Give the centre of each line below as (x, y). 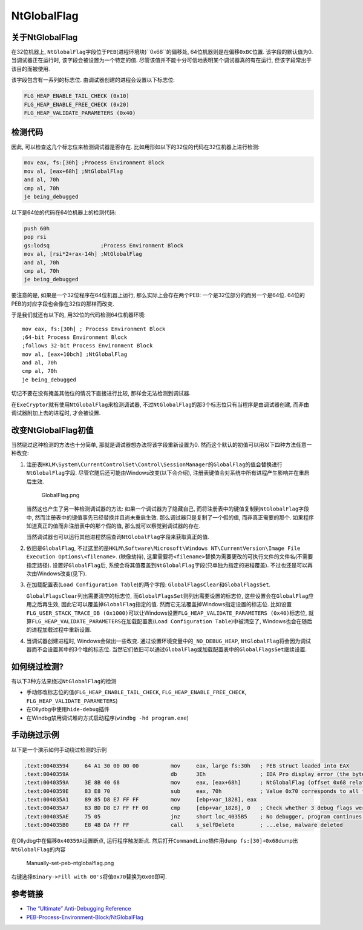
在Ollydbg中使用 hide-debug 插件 (68, 709)
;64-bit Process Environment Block (75, 337)
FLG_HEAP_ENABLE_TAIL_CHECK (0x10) (77, 96)
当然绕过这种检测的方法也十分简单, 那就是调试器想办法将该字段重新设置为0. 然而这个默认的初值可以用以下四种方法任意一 (162, 444)
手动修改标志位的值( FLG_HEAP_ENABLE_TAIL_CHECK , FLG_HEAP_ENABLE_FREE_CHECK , (136, 692)
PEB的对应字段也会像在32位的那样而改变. (63, 304)
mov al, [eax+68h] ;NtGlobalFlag (74, 171)
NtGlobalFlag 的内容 (38, 849)
